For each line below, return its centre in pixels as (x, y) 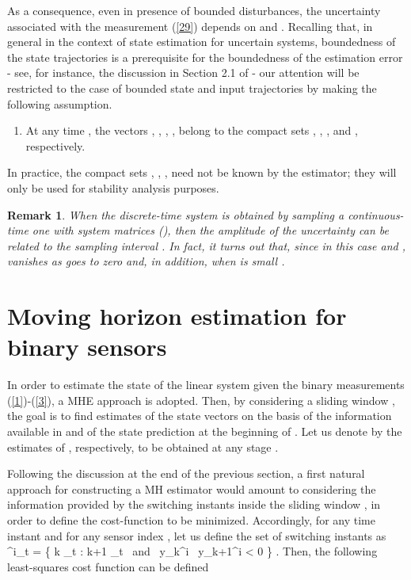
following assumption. (60, 103)
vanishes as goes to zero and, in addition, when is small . (146, 261)
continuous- (376, 214)
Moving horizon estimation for (177, 316)
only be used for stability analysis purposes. (113, 187)
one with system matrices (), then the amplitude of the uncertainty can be (210, 230)
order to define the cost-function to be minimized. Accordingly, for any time (191, 519)
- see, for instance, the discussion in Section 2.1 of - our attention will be (183, 72)
